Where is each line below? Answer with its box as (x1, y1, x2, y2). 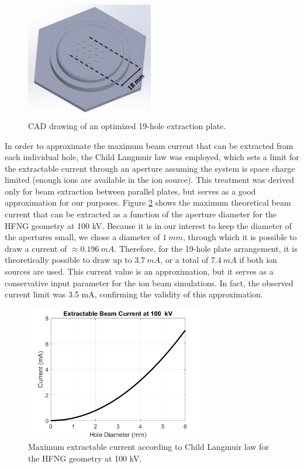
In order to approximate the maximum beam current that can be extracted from (5, 139, 293, 151)
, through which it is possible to (182, 231, 297, 243)
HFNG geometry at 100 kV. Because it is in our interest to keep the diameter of (5, 219, 292, 231)
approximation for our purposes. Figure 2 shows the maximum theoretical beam (5, 196, 291, 209)
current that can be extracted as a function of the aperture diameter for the (5, 208, 277, 220)
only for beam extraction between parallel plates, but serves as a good (5, 185, 256, 197)
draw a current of (5, 242, 67, 254)
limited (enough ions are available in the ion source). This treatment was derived (5, 174, 295, 186)
